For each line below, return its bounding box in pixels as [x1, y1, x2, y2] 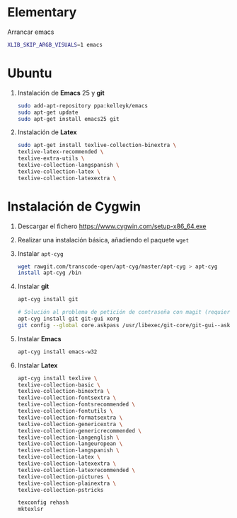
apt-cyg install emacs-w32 [17, 348, 98, 355]
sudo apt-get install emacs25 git [17, 115, 120, 122]
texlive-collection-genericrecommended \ [17, 427, 142, 435]
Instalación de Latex [17, 128, 77, 136]
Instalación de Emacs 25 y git [17, 88, 105, 97]
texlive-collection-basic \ [17, 381, 100, 389]
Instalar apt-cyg [17, 249, 64, 258]
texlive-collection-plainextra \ [17, 480, 117, 487]
